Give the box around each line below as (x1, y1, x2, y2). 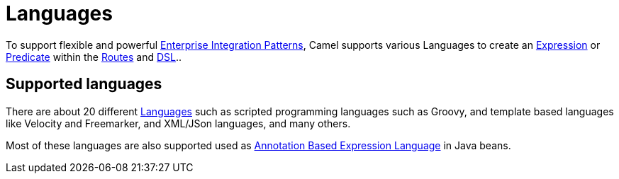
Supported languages (6, 75, 162, 93)
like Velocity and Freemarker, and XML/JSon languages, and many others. (6, 117, 351, 129)
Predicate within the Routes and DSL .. (6, 50, 182, 63)
